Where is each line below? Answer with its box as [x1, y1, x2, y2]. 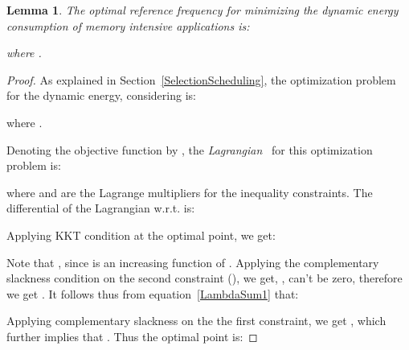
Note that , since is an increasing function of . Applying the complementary [6, 253, 379, 270]
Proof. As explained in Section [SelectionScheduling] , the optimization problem [6, 71, 396, 88]
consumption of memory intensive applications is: [6, 17, 250, 34]
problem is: [6, 157, 61, 174]
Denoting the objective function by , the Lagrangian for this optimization [6, 141, 373, 158]
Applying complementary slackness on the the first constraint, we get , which [6, 312, 387, 329]
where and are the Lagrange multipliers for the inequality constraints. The [6, 183, 373, 200]
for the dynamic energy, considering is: [6, 87, 196, 104]
